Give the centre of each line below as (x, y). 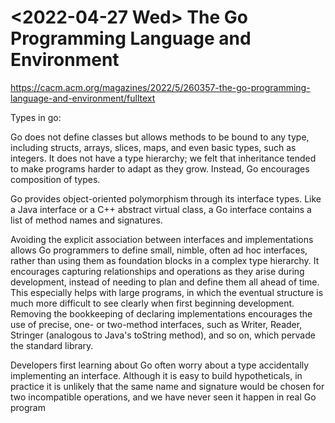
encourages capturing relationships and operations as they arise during (157, 271)
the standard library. (52, 345)
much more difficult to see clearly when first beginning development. (152, 303)
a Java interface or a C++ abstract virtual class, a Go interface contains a (161, 209)
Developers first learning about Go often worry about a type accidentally (160, 365)
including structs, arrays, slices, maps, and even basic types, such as (153, 147)
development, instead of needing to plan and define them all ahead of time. (165, 282)
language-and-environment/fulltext (83, 98)
